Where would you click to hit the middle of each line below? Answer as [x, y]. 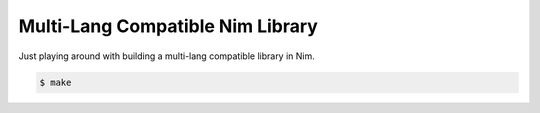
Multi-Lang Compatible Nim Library [168, 26]
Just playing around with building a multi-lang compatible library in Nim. [166, 56]
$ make [55, 82]
